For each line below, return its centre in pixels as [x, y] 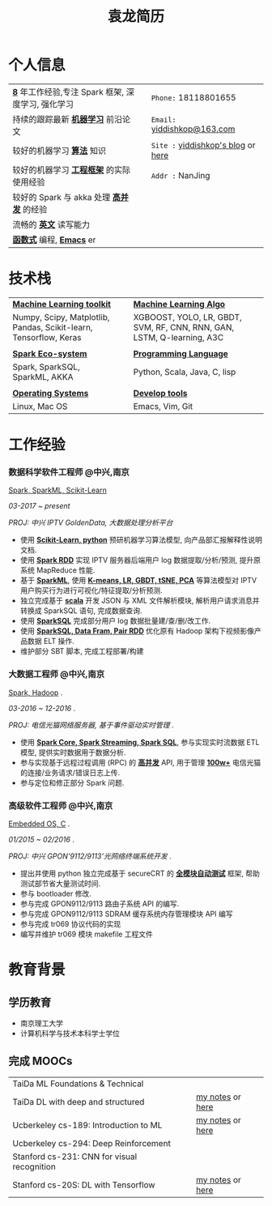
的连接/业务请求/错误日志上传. [70, 772]
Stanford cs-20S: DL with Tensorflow [84, 1185]
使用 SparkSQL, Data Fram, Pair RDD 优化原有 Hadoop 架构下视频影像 [137, 631]
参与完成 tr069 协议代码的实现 [70, 923]
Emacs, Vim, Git [163, 406]
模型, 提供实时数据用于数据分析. [73, 752]
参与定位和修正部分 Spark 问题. [72, 782]
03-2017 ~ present [39, 506]
